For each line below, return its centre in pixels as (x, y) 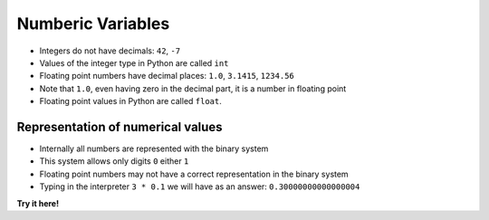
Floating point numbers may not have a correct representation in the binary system (194, 174)
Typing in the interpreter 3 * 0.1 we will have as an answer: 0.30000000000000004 (200, 187)
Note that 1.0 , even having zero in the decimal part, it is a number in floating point (193, 88)
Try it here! (38, 203)
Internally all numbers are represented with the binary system (154, 148)
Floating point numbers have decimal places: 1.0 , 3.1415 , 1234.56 (167, 76)
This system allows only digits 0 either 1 (114, 161)
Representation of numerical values (120, 127)
